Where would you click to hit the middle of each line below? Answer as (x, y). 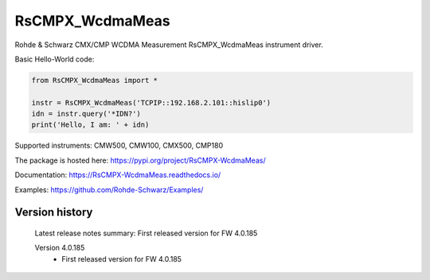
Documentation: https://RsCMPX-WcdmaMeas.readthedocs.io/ (118, 175)
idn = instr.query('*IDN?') (86, 114)
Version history (54, 213)
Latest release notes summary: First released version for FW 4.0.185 (146, 233)
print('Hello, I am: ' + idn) (90, 125)
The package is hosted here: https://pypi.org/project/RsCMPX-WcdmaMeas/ (140, 160)
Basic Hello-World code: (55, 59)
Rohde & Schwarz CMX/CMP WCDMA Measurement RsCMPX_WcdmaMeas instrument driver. (169, 45)
